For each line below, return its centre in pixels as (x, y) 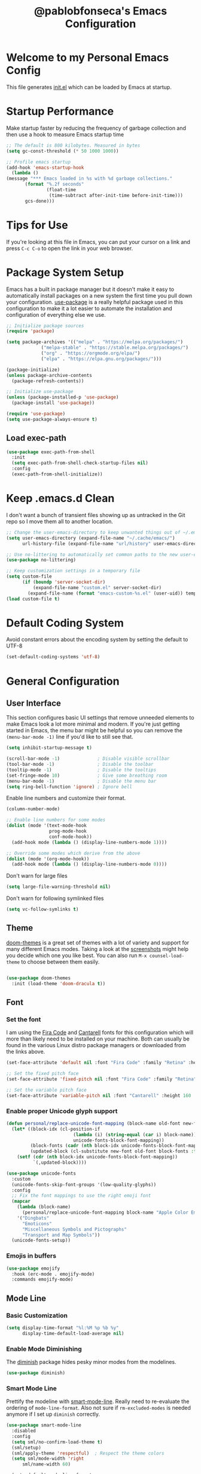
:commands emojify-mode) (42, 1280)
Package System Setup (65, 272)
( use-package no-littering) (41, 560)
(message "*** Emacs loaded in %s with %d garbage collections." (89, 179)
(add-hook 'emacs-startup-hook (45, 167)
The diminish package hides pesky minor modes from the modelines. (91, 1362)
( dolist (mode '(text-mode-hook (46, 826)
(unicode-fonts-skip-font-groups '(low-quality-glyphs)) (84, 1185)
